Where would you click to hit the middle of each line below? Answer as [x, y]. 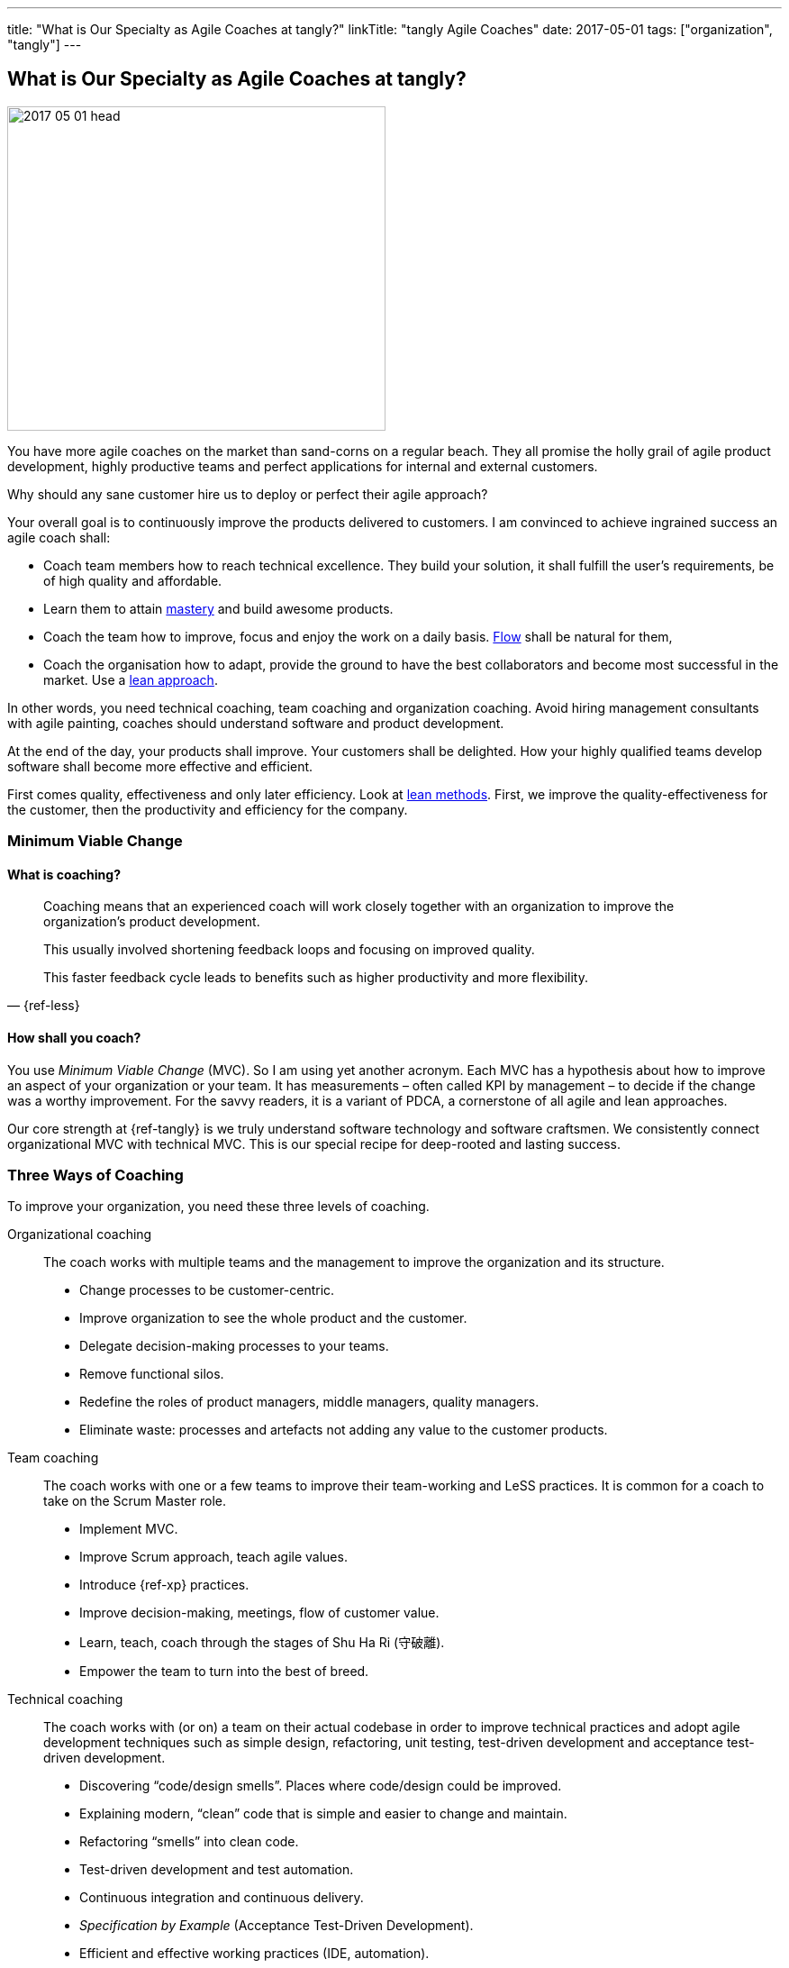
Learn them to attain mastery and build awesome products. [218, 608]
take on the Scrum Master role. [135, 1501]
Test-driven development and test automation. [217, 1870]
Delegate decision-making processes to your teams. [234, 1346]
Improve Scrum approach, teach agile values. [213, 1557]
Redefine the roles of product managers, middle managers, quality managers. [309, 1402]
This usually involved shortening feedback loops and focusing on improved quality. [289, 950]
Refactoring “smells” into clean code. [189, 1842]
